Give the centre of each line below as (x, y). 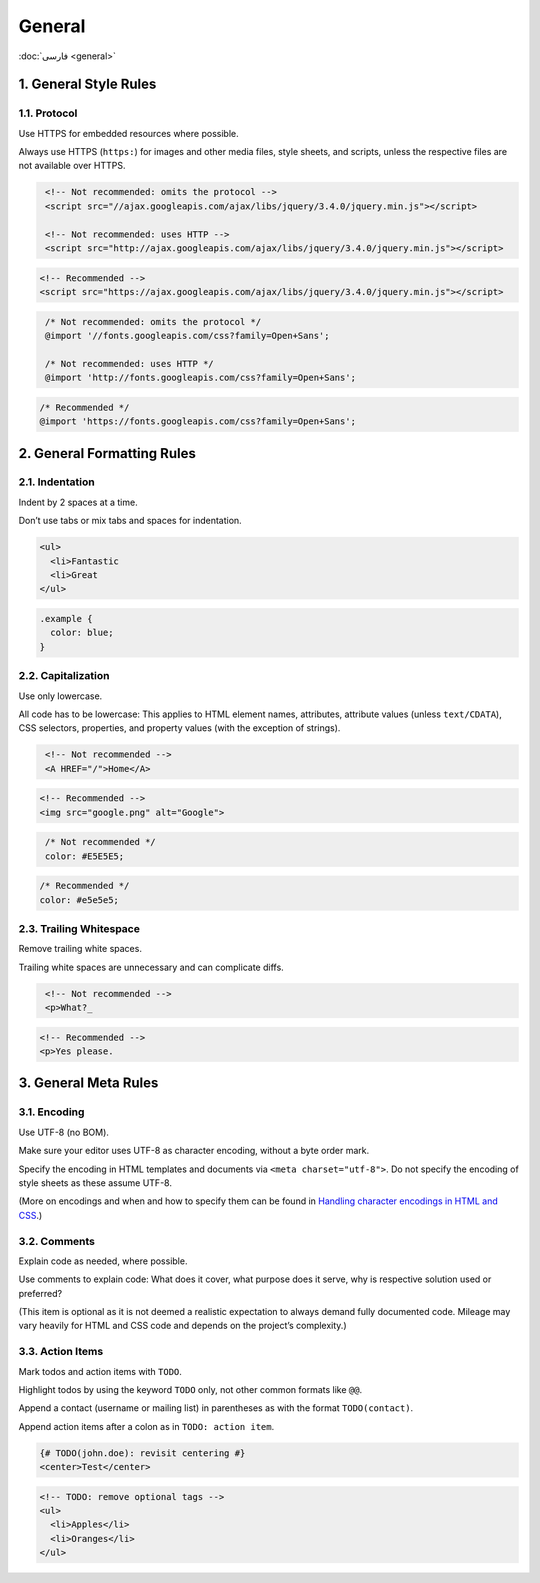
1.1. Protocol (48, 113)
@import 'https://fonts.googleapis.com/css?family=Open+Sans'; (198, 421)
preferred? (40, 1293)
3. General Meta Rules (88, 1083)
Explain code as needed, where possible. (103, 1261)
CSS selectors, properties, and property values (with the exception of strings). (179, 728)
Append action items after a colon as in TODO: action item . (146, 1426)
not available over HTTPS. (72, 166)
